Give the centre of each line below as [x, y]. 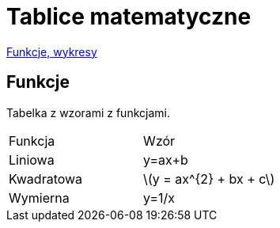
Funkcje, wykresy [52, 51]
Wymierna [39, 198]
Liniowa [32, 160]
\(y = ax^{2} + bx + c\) [209, 179]
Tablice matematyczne [129, 17]
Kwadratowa [46, 179]
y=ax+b [166, 160]
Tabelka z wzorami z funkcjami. [88, 112]
